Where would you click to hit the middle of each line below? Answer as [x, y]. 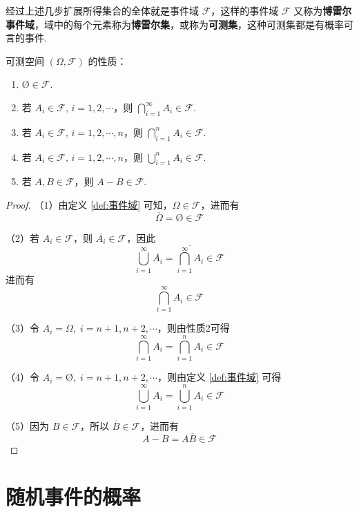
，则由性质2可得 [193, 328]
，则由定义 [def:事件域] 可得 [219, 377]
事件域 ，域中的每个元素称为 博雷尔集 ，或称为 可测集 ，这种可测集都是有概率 [175, 24]
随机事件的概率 [74, 496]
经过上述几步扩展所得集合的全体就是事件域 [102, 10]
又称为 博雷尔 [323, 10]
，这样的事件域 [245, 10]
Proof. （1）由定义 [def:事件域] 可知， [89, 204]
